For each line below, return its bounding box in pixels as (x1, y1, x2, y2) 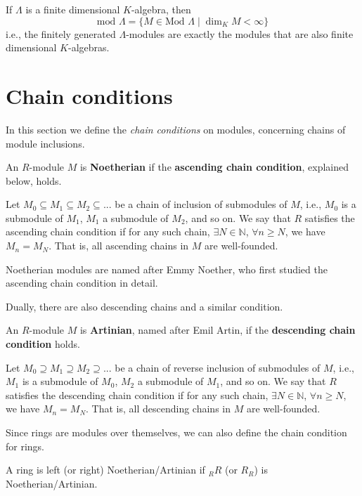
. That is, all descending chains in (86, 401, 231, 416)
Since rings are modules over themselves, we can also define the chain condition (6, 425, 347, 439)
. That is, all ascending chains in (49, 238, 189, 253)
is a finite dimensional (25, 2, 120, 16)
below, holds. (6, 173, 62, 188)
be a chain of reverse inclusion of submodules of (115, 360, 321, 374)
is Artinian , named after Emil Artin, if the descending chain (79, 322, 356, 337)
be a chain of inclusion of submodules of (115, 197, 287, 211)
